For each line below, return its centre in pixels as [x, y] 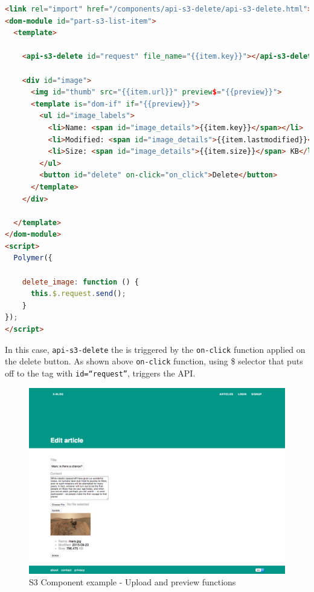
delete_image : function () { [80, 282]
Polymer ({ [33, 258]
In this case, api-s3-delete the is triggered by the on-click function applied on [155, 349]
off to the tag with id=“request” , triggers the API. [100, 373]
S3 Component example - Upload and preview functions [133, 582]
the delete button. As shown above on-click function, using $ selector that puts [154, 361]
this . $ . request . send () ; [78, 294]
